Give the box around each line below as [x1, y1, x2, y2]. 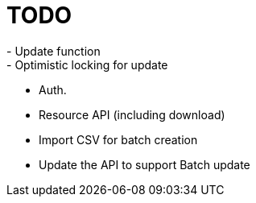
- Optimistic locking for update [6, 57, 168, 72]
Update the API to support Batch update [39, 157, 250, 172]
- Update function [6, 43, 101, 58]
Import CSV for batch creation [39, 132, 198, 147]
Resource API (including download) [39, 107, 225, 122]
